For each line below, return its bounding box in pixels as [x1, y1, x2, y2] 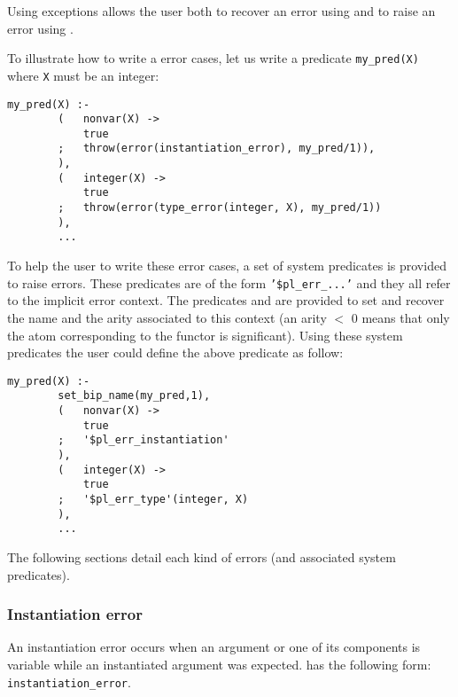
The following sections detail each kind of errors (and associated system [7, 547, 396, 566]
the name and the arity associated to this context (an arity [7, 308, 327, 326]
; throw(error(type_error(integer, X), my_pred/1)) [58, 201, 382, 215]
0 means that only [351, 308, 450, 326]
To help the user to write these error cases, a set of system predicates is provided [7, 256, 446, 275]
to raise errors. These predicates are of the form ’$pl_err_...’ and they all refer [7, 273, 451, 292]
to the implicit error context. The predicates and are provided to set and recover [7, 291, 445, 309]
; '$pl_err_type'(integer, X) [58, 492, 249, 505]
